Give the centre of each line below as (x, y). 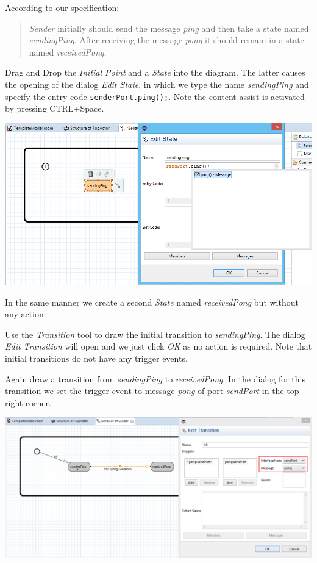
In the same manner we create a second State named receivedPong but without (152, 302)
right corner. (28, 402)
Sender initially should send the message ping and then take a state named (169, 28)
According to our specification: (62, 7)
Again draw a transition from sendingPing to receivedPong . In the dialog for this (155, 378)
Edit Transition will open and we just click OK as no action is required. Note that (158, 346)
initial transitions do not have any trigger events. (96, 358)
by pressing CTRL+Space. (55, 108)
